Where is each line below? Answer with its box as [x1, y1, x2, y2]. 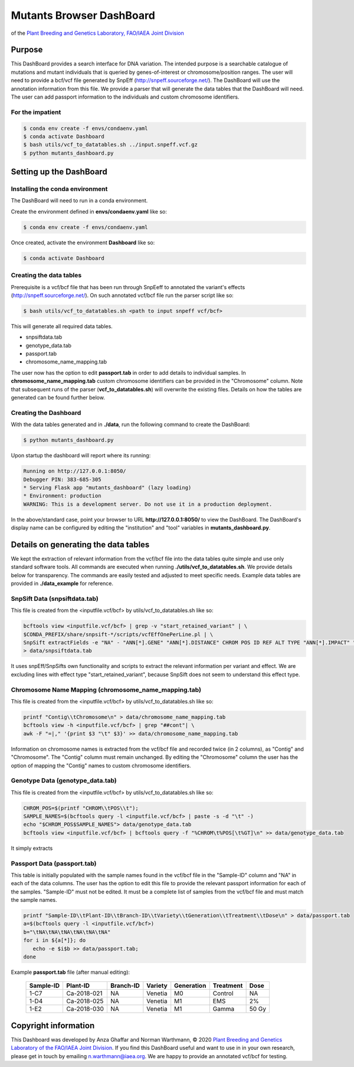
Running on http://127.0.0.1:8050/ [23, 468, 126, 474]
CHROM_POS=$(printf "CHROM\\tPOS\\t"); [23, 804, 139, 811]
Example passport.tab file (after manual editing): [11, 968, 130, 976]
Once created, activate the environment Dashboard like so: [11, 239, 155, 246]
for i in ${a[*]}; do [23, 937, 86, 944]
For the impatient [11, 108, 61, 116]
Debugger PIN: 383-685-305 [23, 476, 101, 483]
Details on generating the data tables [11, 539, 150, 549]
